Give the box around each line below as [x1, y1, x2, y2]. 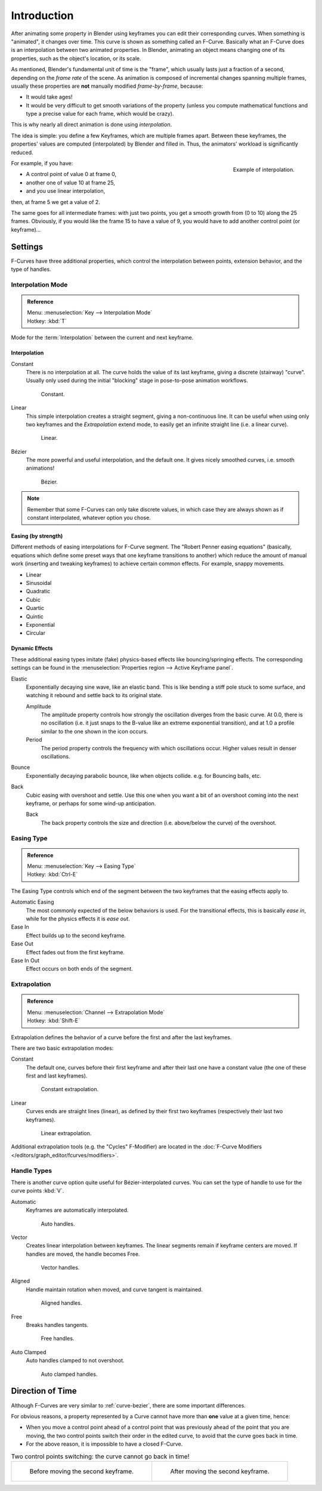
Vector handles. [41, 1264, 80, 1271]
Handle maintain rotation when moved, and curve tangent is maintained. [26, 1286, 203, 1293]
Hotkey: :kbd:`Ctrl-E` [27, 871, 78, 878]
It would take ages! [26, 93, 73, 101]
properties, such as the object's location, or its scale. [11, 54, 141, 62]
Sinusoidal [26, 579, 52, 586]
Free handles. [41, 1335, 75, 1342]
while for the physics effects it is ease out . [26, 915, 131, 922]
